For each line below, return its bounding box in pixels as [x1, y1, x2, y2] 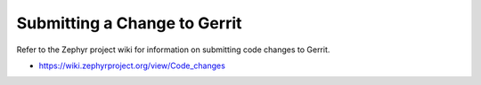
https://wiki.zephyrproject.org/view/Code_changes [38, 60, 226, 71]
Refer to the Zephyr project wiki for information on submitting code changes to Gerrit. [16, 44, 330, 55]
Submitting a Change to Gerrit [16, 13, 242, 33]
